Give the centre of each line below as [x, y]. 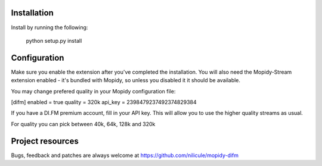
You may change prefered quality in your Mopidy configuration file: [93, 91]
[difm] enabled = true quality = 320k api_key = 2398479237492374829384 [104, 102]
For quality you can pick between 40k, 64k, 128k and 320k [83, 124]
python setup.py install [54, 40]
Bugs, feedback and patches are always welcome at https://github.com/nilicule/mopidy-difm [125, 155]
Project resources [45, 141]
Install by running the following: [49, 27]
